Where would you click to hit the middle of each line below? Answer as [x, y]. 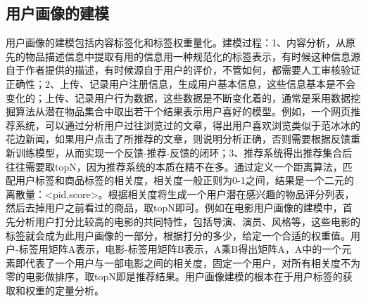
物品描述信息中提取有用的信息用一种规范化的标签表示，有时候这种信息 [188, 56]
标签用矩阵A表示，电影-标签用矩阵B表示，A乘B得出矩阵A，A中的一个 [180, 249]
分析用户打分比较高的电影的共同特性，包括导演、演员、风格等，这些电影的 [188, 221]
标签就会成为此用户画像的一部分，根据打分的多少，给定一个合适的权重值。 [178, 235]
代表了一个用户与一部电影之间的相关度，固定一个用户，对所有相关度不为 [193, 262]
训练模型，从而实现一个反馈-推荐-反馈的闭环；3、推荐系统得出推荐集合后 [184, 152]
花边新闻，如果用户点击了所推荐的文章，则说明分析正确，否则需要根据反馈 [178, 139]
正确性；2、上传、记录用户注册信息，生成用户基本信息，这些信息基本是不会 [181, 83]
